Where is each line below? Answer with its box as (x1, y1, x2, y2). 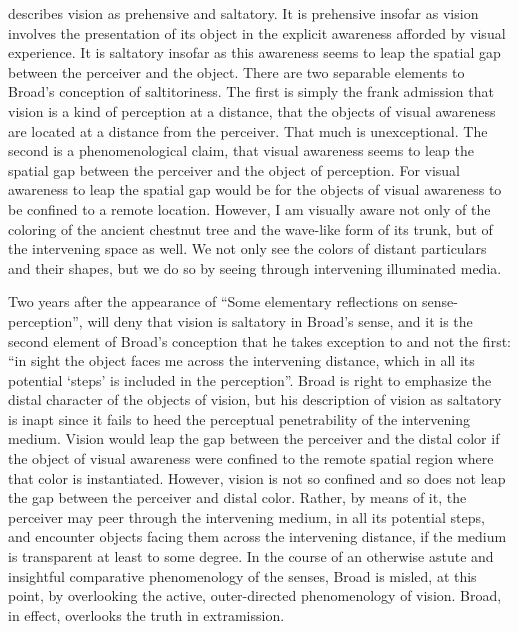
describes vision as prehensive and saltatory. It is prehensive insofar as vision (8, 3, 479, 23)
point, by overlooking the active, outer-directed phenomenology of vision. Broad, (8, 585, 502, 606)
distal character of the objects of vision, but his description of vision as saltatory (8, 389, 502, 410)
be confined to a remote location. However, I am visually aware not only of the (8, 198, 491, 219)
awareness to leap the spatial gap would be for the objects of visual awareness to (8, 179, 502, 200)
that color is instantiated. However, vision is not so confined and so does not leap (8, 467, 506, 488)
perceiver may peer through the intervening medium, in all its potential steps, (8, 506, 485, 527)
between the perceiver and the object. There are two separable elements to (8, 61, 465, 82)
